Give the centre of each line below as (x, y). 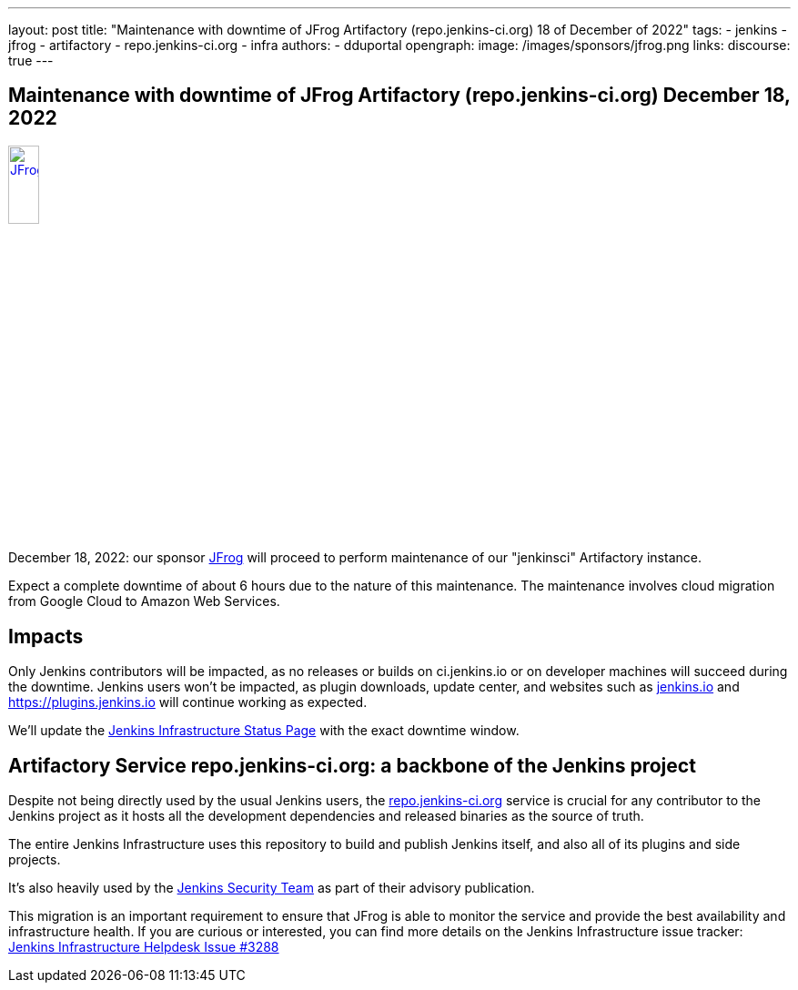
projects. (35, 859)
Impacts (46, 636)
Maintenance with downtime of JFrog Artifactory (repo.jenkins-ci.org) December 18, (399, 96)
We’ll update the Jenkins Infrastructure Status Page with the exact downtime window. (264, 731)
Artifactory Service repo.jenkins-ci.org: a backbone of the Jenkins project (352, 765)
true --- (31, 61)
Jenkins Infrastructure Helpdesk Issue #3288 (144, 946)
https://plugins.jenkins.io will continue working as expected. (188, 702)
